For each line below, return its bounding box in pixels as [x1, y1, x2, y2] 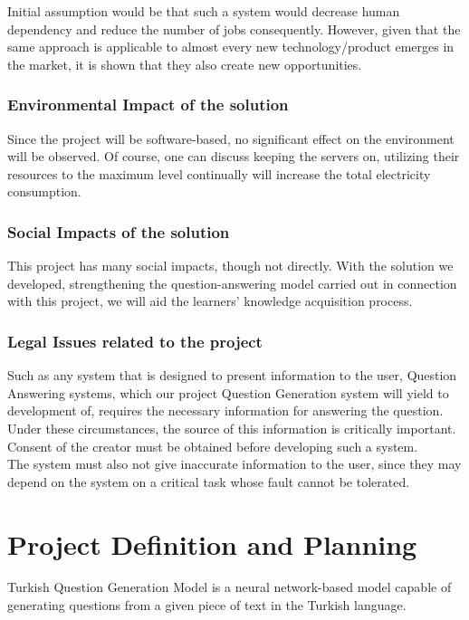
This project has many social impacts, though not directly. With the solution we [7, 256, 454, 275]
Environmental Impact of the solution [7, 93, 289, 116]
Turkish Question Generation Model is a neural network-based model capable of [7, 577, 452, 596]
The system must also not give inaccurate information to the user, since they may [7, 454, 462, 473]
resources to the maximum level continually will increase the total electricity [7, 164, 431, 183]
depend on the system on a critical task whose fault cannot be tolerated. [7, 472, 410, 491]
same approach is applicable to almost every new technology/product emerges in [7, 37, 455, 56]
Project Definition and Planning [7, 525, 417, 562]
